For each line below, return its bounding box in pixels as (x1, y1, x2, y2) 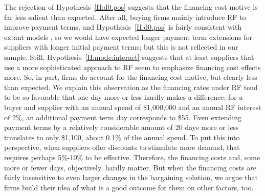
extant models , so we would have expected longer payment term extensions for (4, 31, 253, 42)
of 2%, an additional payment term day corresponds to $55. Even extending (4, 112, 242, 122)
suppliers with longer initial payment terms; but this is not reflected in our (4, 41, 238, 52)
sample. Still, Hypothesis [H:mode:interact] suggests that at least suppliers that (4, 51, 254, 62)
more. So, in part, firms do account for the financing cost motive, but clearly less (4, 72, 257, 82)
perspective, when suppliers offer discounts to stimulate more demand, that (4, 142, 240, 153)
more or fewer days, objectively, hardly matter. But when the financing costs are (4, 162, 256, 172)
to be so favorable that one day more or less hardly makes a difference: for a (4, 92, 243, 102)
